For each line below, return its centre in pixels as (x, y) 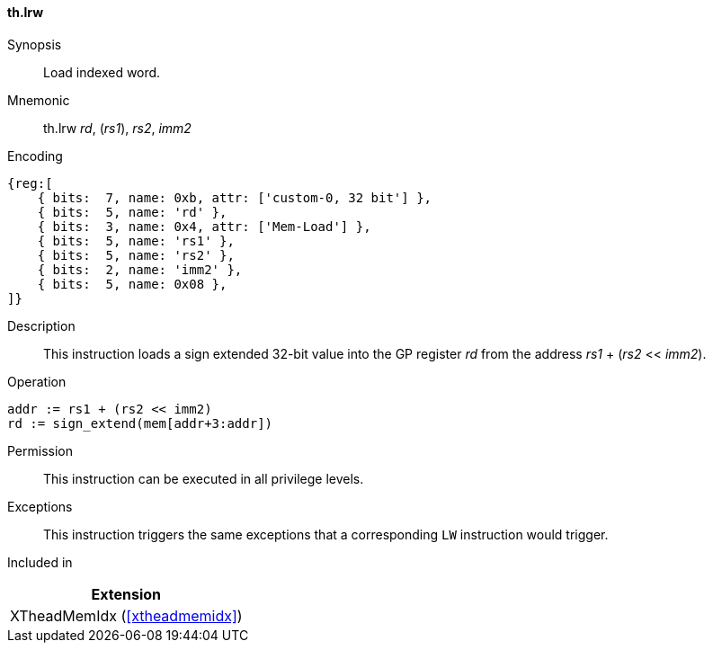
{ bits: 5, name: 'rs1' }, (136, 240)
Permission (40, 450)
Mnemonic (39, 100)
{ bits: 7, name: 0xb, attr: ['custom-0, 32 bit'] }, (235, 197)
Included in (40, 562)
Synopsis (35, 44)
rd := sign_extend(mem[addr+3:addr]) (140, 423)
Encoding (35, 156)
